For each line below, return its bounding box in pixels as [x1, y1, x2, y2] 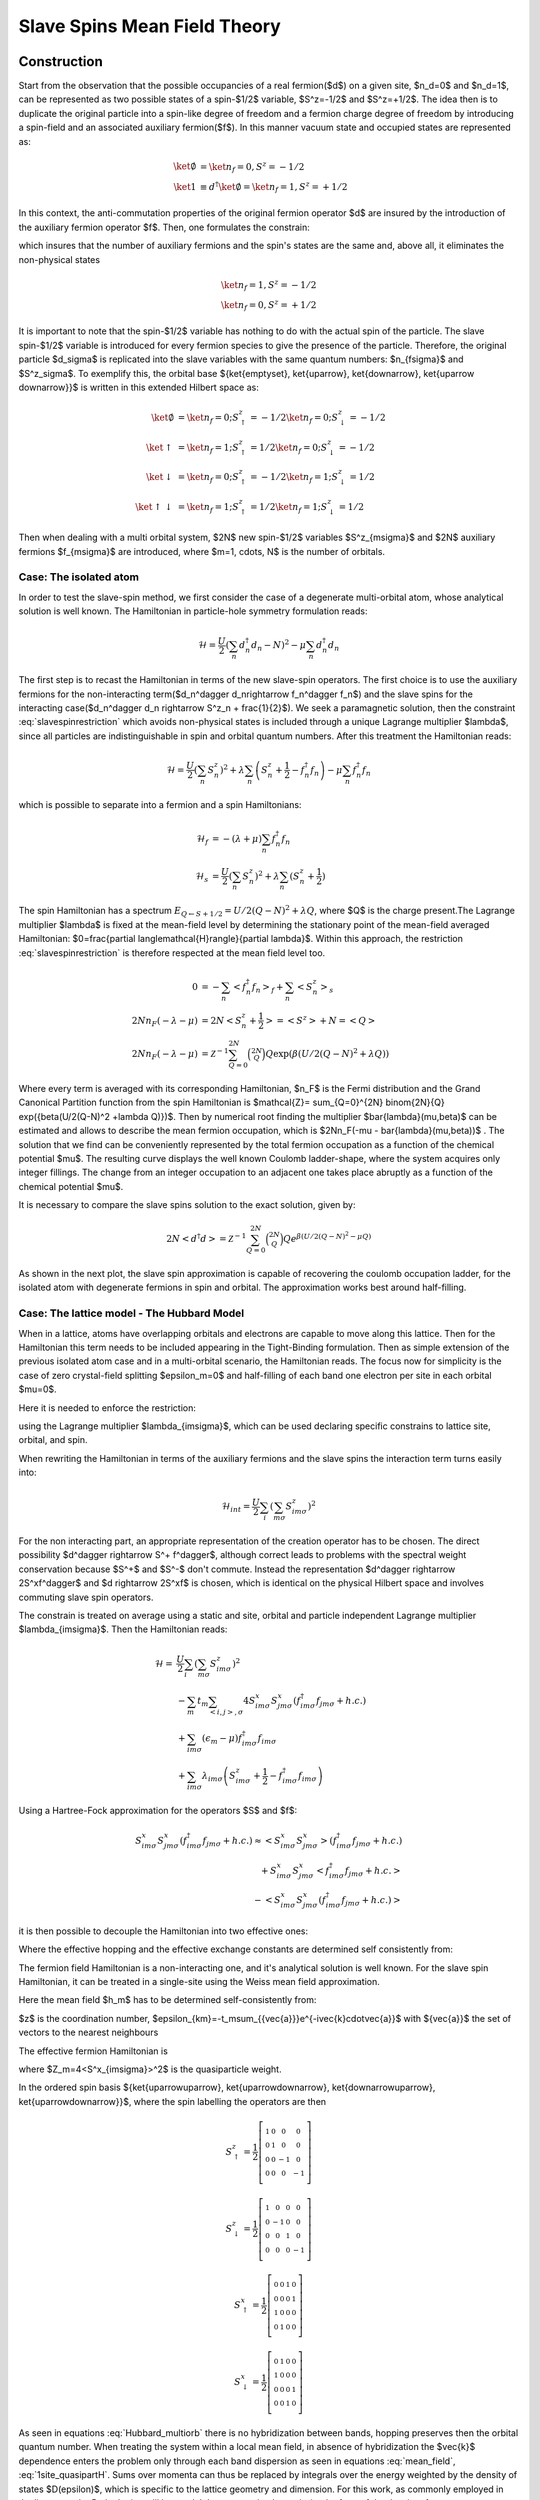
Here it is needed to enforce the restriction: [18, 1401, 197, 1414]
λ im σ [201, 1770, 224, 1784]
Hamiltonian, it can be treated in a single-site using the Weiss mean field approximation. [18, 1975, 380, 1987]
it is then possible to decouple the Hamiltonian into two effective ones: [18, 1925, 309, 1937]
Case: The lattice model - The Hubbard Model [18, 1306, 245, 1320]
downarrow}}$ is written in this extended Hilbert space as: [18, 381, 259, 393]
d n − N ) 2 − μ [250, 638, 307, 654]
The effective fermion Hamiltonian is [18, 2045, 169, 2057]
